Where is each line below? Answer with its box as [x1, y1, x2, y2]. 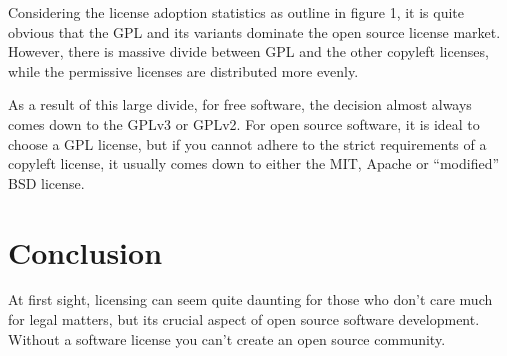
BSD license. [8, 172, 85, 193]
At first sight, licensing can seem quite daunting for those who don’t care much [8, 289, 493, 310]
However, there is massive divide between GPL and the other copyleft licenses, [8, 41, 489, 62]
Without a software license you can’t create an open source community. [8, 328, 446, 349]
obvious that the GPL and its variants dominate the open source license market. [8, 21, 501, 42]
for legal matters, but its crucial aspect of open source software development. [8, 309, 480, 330]
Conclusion [8, 231, 163, 272]
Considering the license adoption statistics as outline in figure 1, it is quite [8, 2, 465, 22]
